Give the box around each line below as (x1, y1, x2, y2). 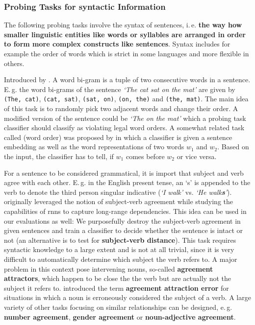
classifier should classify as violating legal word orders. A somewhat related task (4, 122, 245, 133)
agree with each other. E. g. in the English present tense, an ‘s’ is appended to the (4, 177, 251, 187)
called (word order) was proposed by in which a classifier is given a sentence (4, 132, 232, 142)
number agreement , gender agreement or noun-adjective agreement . (4, 311, 236, 322)
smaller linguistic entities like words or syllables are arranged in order (4, 29, 246, 39)
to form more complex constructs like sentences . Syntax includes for (4, 39, 230, 49)
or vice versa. (177, 151, 217, 161)
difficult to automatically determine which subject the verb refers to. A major (4, 254, 237, 264)
